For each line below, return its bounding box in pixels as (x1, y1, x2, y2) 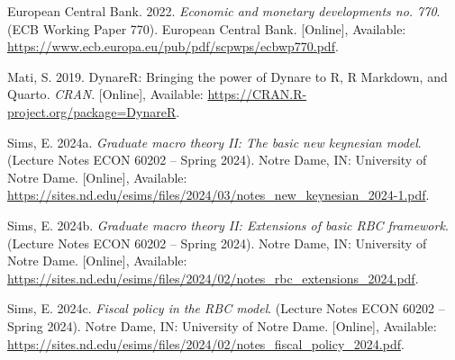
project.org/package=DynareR (7, 102, 177, 121)
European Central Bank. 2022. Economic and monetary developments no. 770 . (7, 2, 441, 20)
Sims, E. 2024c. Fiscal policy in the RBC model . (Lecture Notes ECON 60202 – (7, 299, 445, 318)
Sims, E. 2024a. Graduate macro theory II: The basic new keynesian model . (7, 132, 422, 151)
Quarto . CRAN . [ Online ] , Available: (7, 85, 204, 103)
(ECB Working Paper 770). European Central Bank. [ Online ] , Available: (7, 19, 406, 38)
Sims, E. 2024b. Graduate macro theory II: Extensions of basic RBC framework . (7, 215, 449, 234)
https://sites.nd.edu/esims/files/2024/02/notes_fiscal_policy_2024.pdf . (7, 334, 405, 353)
